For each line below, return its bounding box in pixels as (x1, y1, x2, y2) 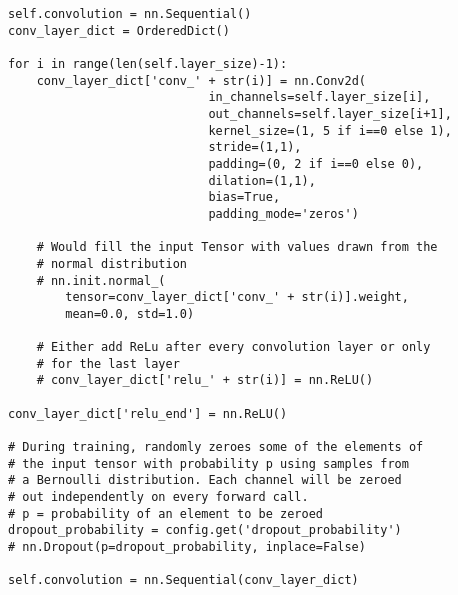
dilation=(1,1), (208, 173, 316, 188)
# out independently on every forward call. (8, 490, 309, 505)
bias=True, (208, 190, 281, 205)
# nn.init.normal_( (36, 273, 166, 288)
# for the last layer (36, 356, 180, 371)
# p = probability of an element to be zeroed (8, 506, 323, 521)
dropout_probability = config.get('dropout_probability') (8, 523, 402, 538)
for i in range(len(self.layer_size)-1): (8, 56, 288, 71)
